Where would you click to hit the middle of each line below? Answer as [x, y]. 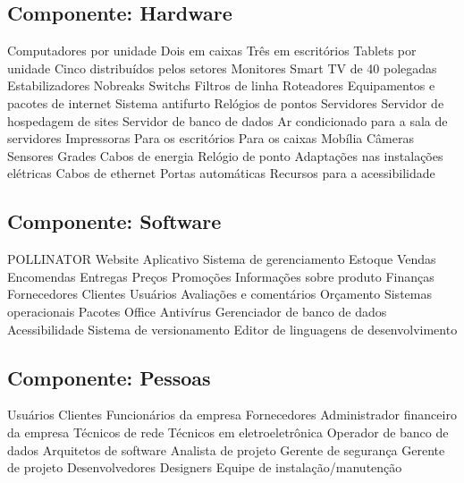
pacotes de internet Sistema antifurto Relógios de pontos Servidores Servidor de [226, 102]
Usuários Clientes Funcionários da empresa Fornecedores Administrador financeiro [232, 415]
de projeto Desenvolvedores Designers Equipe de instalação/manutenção [205, 467]
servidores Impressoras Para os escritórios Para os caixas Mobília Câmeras [211, 138]
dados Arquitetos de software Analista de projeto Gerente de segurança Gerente [226, 449]
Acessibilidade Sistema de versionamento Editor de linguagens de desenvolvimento [232, 329]
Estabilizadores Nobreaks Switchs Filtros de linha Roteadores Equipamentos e [221, 85]
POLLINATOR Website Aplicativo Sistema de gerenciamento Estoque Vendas [222, 259]
